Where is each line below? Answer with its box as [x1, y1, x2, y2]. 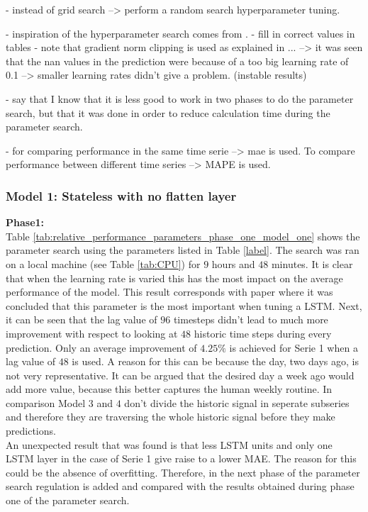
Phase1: [6, 215, 45, 230]
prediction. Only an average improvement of [6, 340, 197, 355]
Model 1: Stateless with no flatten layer [6, 187, 237, 204]
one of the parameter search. [6, 493, 130, 508]
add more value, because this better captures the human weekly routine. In [6, 382, 333, 396]
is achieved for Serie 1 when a [229, 340, 358, 355]
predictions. [6, 423, 56, 438]
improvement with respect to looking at [6, 325, 178, 340]
